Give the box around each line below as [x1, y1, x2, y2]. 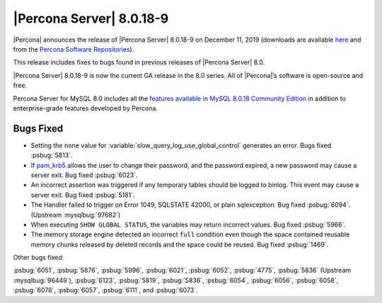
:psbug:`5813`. [30, 151, 73, 159]
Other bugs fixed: [13, 253, 64, 262]
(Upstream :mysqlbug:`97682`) [30, 210, 121, 219]
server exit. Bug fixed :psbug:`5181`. [30, 190, 135, 199]
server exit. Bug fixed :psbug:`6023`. [30, 171, 138, 179]
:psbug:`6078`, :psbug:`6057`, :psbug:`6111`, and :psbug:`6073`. [13, 286, 198, 295]
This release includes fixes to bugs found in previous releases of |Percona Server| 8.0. [13, 58, 265, 67]
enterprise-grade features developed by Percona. [13, 103, 158, 113]
